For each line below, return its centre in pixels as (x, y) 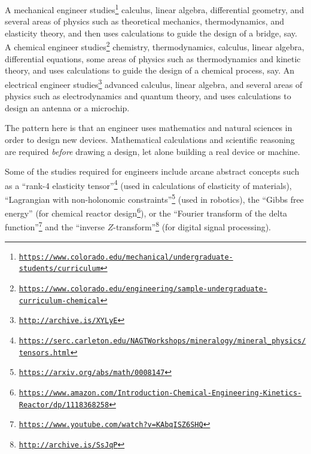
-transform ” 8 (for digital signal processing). (192, 226)
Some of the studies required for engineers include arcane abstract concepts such (152, 171)
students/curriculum (60, 269)
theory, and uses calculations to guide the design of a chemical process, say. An (150, 70)
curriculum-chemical (60, 301)
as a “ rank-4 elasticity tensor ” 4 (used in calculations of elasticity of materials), (148, 184)
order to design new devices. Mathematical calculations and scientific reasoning (150, 139)
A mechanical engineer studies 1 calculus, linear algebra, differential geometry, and (155, 9)
